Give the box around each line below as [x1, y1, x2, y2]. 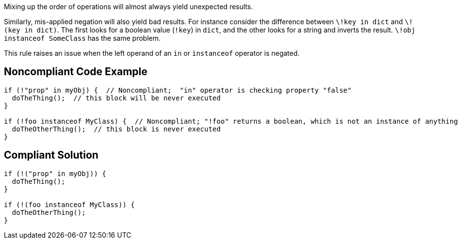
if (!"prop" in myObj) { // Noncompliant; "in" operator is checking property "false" [4, 86, 352, 94]
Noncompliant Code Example [4, 65, 147, 78]
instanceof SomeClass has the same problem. [4, 34, 161, 42]
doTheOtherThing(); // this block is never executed [12, 125, 221, 133]
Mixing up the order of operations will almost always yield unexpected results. [4, 2, 253, 11]
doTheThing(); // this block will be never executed [12, 94, 221, 102]
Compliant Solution [4, 149, 98, 162]
